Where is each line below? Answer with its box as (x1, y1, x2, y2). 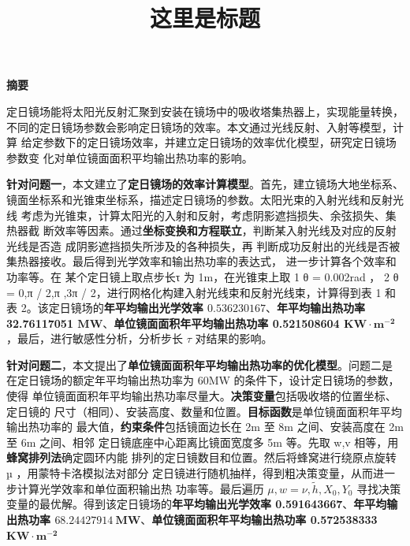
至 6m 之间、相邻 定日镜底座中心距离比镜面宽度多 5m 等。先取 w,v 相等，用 (6, 433, 399, 450)
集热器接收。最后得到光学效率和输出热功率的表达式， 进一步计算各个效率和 (6, 253, 397, 269)
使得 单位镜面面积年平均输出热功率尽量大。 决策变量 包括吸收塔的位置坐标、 (6, 388, 397, 404)
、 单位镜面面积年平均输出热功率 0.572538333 (140, 511, 378, 528)
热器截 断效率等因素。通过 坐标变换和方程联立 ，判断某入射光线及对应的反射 (6, 222, 397, 239)
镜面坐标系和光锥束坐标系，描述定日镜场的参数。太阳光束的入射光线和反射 (6, 191, 393, 207)
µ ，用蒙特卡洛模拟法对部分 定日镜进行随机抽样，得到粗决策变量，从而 (6, 465, 374, 481)
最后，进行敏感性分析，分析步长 (17, 330, 183, 347)
